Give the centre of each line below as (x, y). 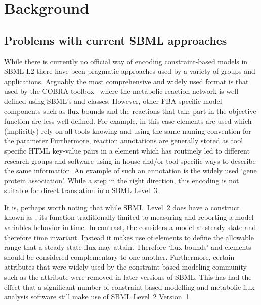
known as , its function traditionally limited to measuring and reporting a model (129, 217)
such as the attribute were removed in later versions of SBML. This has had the (128, 277)
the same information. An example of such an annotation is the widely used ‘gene (130, 170)
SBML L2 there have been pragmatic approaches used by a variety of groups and (130, 71)
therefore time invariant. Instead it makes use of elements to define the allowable (129, 237)
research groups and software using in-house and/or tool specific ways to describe (130, 160)
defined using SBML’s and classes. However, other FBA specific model (113, 101)
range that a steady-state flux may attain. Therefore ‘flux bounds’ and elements (128, 247)
